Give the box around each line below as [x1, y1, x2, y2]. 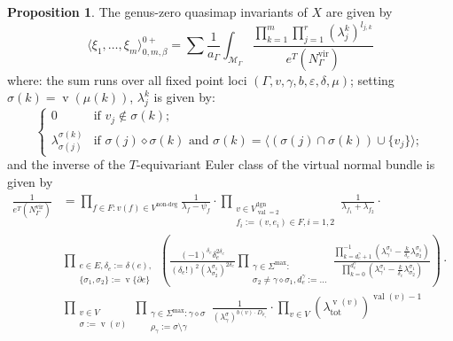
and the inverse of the [7, 155, 126, 174]
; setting [350, 70, 394, 89]
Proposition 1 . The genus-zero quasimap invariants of [7, 3, 308, 20]
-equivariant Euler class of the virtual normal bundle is [136, 155, 435, 174]
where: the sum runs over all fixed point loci [7, 70, 247, 89]
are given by [325, 3, 393, 20]
